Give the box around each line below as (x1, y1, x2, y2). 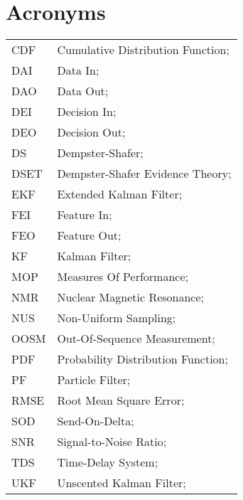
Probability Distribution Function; (57, 351, 228, 368)
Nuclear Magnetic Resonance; (57, 289, 205, 306)
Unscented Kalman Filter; (57, 474, 186, 491)
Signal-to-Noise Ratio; (57, 433, 167, 450)
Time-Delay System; (57, 454, 158, 471)
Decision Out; (57, 124, 126, 141)
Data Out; (57, 83, 109, 100)
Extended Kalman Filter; (57, 186, 183, 203)
